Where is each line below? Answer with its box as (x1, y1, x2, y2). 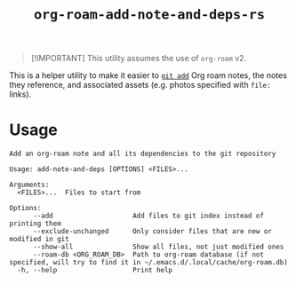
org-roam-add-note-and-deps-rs (34, 6, 265, 23)
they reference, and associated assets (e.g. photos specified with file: (9, 80, 271, 90)
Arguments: (9, 180, 50, 190)
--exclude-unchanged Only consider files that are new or (32, 227, 273, 236)
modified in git (9, 235, 69, 244)
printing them (9, 219, 62, 228)
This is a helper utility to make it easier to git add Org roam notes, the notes (9, 70, 287, 81)
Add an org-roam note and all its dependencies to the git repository (9, 149, 276, 159)
